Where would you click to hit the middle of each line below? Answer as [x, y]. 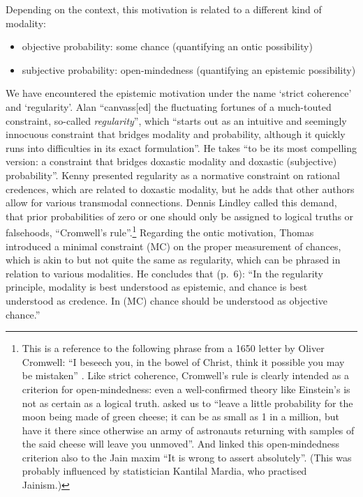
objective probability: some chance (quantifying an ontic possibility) [167, 46]
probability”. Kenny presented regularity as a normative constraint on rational [173, 175]
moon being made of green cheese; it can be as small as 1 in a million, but [180, 416]
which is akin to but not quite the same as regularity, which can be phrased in [173, 260]
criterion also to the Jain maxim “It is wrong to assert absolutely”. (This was [187, 457]
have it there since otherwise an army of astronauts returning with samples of [188, 430]
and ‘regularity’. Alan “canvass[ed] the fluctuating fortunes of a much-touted [169, 106]
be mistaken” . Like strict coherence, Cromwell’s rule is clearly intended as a [185, 375]
